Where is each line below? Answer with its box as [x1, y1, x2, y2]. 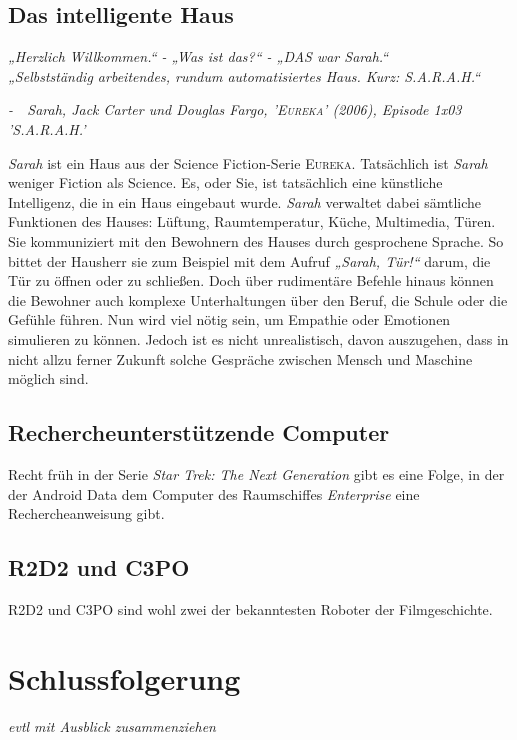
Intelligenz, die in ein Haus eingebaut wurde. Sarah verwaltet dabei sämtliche [8, 191, 482, 212]
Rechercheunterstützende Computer [8, 417, 390, 448]
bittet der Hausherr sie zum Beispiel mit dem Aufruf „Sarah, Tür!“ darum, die [8, 250, 491, 271]
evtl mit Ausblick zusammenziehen [8, 715, 216, 736]
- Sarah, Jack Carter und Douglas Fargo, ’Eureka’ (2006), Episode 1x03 [8, 99, 462, 120]
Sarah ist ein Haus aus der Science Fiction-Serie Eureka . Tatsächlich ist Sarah [8, 152, 488, 173]
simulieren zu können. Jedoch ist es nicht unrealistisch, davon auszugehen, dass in [8, 328, 509, 349]
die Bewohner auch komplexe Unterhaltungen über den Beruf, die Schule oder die [8, 289, 508, 310]
